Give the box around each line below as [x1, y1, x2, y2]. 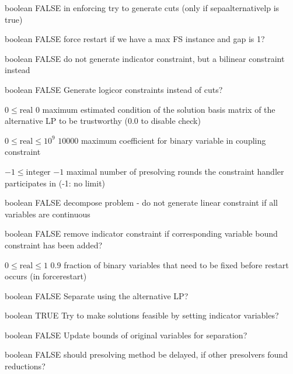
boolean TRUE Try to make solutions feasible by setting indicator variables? [5, 309, 279, 321]
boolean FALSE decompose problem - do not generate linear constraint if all [5, 196, 278, 209]
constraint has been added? [5, 238, 103, 251]
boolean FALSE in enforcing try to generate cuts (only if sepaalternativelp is [5, 2, 280, 13]
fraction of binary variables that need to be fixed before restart [64, 258, 289, 271]
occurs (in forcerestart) [5, 270, 87, 282]
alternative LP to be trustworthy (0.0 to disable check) [5, 115, 201, 127]
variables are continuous [5, 207, 90, 220]
